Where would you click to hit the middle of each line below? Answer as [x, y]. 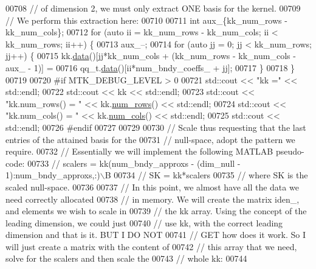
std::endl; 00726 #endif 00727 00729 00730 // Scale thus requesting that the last [156, 127]
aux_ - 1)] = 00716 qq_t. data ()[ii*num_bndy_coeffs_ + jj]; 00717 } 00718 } [150, 67]
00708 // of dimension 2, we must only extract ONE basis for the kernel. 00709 [153, 8]
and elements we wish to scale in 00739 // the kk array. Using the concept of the [156, 211]
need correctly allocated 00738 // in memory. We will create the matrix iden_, [153, 199]
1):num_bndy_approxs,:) [53, 175]
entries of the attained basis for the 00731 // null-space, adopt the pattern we [150, 139]
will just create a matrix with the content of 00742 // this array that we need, [151, 246]
